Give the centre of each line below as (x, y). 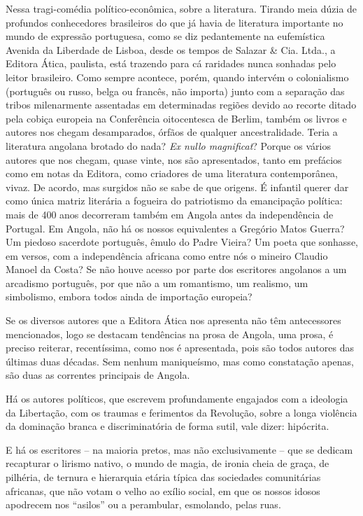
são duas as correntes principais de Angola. (98, 375)
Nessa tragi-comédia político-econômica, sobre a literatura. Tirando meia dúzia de (181, 8)
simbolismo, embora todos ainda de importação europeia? (129, 297)
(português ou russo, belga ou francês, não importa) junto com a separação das (175, 91)
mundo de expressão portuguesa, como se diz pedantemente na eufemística (165, 36)
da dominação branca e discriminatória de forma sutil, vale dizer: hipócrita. (168, 426)
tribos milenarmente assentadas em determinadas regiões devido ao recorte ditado (181, 105)
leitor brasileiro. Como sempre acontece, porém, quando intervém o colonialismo (177, 77)
